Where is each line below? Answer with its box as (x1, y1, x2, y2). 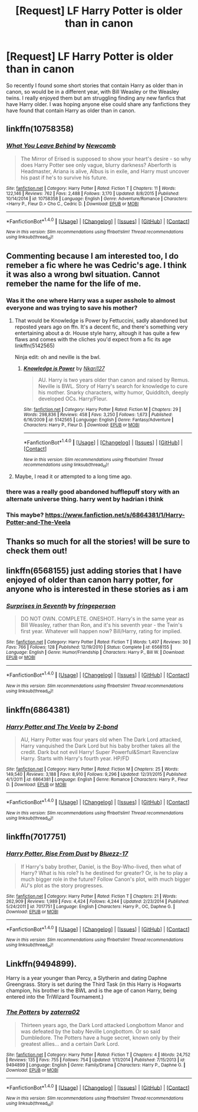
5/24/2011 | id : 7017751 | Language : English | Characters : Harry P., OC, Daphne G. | (6, 903, 175, 909)
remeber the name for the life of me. (6, 279, 141, 288)
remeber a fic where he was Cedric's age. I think (6, 261, 187, 270)
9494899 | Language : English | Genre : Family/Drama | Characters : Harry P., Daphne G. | (6, 1062, 186, 1068)
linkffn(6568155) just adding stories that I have (6, 565, 182, 575)
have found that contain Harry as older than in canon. (6, 107, 136, 114)
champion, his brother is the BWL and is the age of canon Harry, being (6, 987, 177, 994)
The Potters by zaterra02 (6, 1008, 80, 1016)
